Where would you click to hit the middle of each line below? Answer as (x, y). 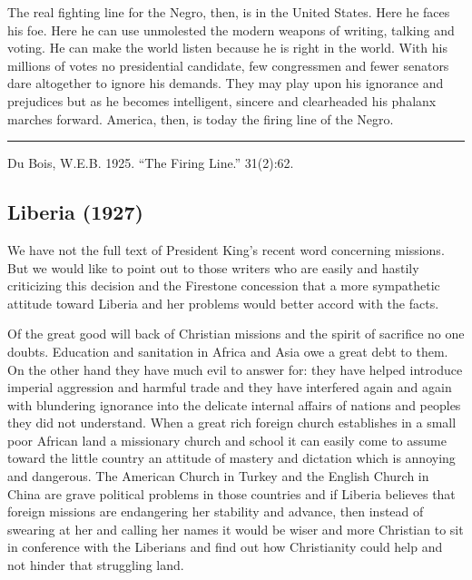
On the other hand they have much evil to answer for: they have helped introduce (235, 369)
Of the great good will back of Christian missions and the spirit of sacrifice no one (236, 334)
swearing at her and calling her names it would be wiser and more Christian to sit (236, 529)
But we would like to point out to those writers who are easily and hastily (213, 267)
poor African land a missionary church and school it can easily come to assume (227, 440)
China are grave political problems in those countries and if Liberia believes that (231, 493)
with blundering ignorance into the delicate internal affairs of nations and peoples (234, 404)
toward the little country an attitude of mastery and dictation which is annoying (231, 458)
